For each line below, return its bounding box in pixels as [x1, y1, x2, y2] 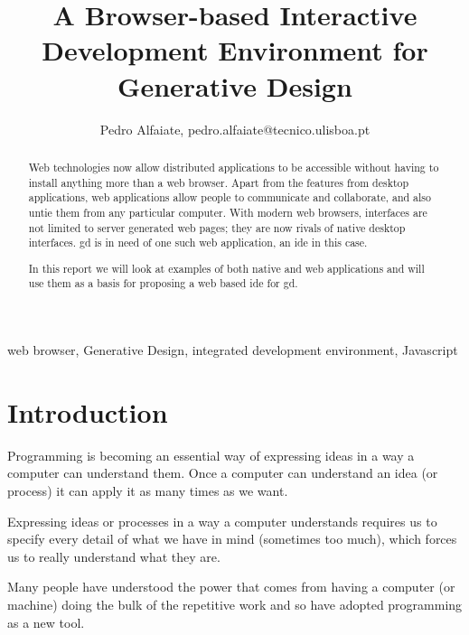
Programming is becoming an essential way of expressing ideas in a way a [7, 445, 415, 464]
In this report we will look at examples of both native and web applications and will [28, 260, 425, 275]
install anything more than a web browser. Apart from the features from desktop [28, 174, 409, 190]
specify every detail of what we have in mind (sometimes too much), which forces [7, 529, 457, 548]
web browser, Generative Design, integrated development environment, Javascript [7, 341, 458, 360]
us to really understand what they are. [7, 546, 220, 565]
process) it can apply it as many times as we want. [7, 481, 288, 500]
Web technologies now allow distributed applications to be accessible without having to [28, 159, 439, 174]
